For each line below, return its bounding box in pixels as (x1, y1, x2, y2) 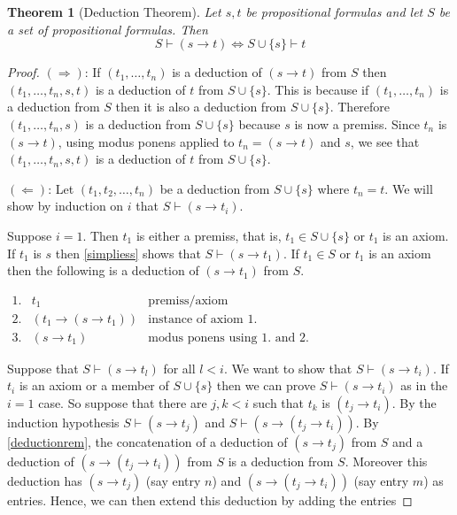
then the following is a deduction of (7, 261, 199, 280)
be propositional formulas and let (245, 3, 423, 20)
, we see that (350, 132, 420, 150)
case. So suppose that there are (38, 394, 207, 411)
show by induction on (7, 196, 124, 215)
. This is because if (267, 80, 369, 98)
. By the (391, 394, 437, 411)
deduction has (7, 472, 82, 489)
